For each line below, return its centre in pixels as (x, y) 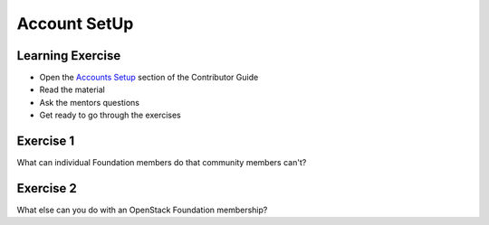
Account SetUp (75, 23)
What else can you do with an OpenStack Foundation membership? (142, 210)
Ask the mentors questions (90, 102)
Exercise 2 (47, 188)
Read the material (72, 89)
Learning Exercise (69, 56)
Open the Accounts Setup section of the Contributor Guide (149, 78)
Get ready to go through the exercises (110, 115)
